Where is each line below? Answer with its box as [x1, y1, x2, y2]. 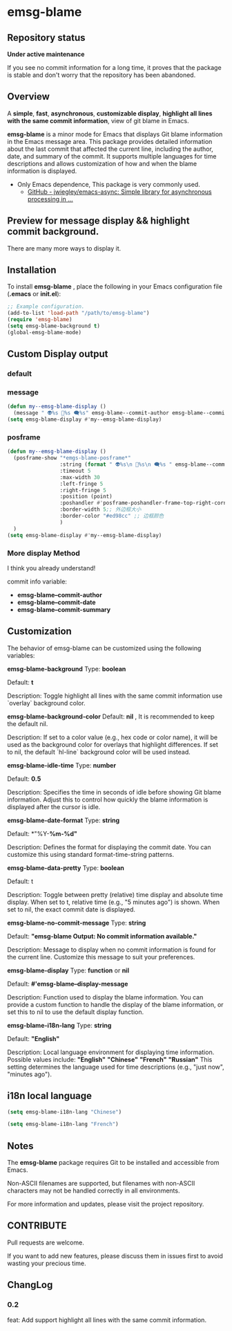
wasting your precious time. [7, 1259, 86, 1267]
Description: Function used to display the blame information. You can [7, 993, 204, 1001]
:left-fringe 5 [59, 480, 104, 487]
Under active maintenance [7, 50, 85, 58]
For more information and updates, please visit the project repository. [7, 1200, 204, 1208]
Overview [7, 91, 50, 102]
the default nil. [7, 719, 48, 727]
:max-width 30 [59, 473, 100, 481]
